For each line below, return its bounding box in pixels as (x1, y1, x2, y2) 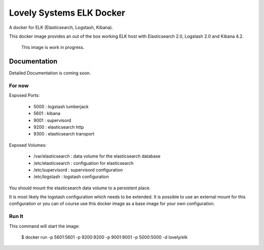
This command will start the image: (9, 223, 80, 229)
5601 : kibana (33, 111, 61, 116)
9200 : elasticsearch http (33, 124, 84, 130)
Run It (9, 213, 23, 220)
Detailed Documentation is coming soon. (9, 70, 91, 76)
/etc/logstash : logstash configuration (33, 174, 110, 180)
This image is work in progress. (21, 45, 85, 50)
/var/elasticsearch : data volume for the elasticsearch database (33, 153, 161, 159)
